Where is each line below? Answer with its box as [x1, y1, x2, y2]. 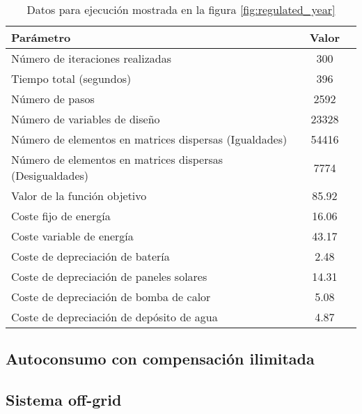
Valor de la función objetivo [11, 187, 147, 204]
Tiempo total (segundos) [11, 70, 132, 86]
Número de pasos [11, 91, 95, 107]
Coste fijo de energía [11, 208, 111, 224]
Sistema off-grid [6, 389, 122, 411]
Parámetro [11, 29, 71, 45]
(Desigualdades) [11, 167, 89, 183]
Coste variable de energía [11, 228, 134, 244]
